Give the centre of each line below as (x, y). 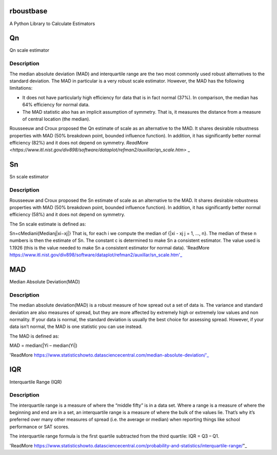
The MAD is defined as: (34, 336)
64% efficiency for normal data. (56, 105)
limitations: (21, 88)
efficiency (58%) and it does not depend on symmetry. (67, 215)
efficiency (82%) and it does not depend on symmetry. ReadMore (79, 143)
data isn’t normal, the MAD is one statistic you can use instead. (76, 327)
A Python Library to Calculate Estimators (52, 24)
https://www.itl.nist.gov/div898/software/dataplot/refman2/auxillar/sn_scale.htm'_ (96, 255)
